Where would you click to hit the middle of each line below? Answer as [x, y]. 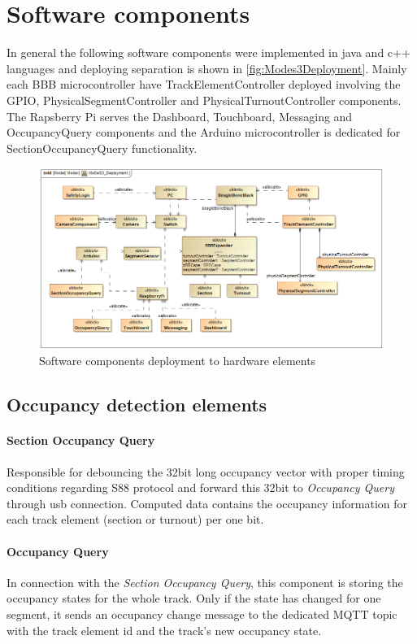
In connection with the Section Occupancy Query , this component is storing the [205, 582]
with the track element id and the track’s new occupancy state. [164, 630]
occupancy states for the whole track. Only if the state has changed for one [194, 598]
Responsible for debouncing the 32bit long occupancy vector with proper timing [206, 471]
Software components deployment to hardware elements [178, 361]
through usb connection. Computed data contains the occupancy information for [207, 503]
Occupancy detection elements [137, 405]
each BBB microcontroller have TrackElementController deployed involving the [204, 84]
